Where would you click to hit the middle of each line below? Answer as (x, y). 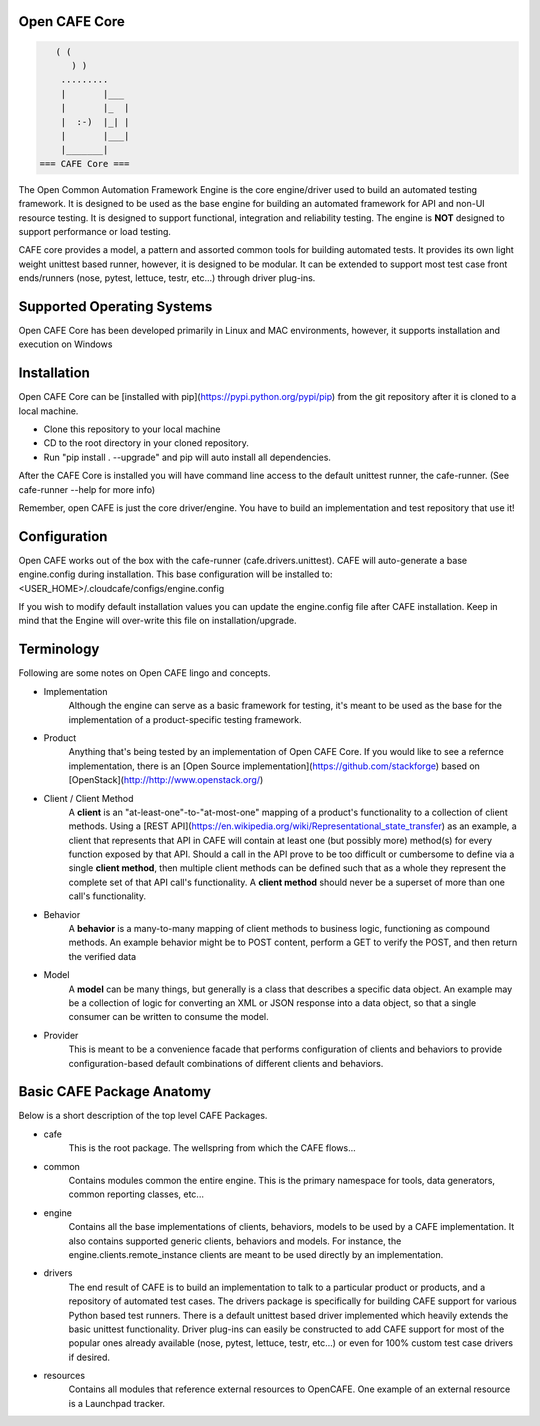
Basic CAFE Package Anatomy (115, 1091)
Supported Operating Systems (115, 306)
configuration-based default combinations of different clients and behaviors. (226, 1063)
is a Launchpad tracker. (116, 1403)
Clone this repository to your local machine (132, 429)
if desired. (89, 1357)
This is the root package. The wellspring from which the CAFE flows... (212, 1148)
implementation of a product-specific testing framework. (185, 719)
